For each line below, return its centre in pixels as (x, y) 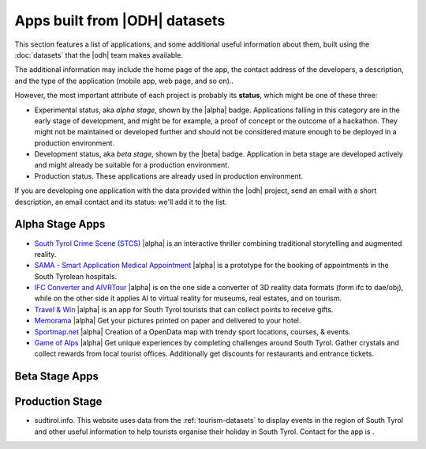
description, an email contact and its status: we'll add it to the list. (121, 202)
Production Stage (58, 402)
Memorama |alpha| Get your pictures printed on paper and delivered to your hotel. (168, 321)
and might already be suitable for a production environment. (132, 165)
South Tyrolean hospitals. (76, 276)
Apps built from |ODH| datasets (120, 21)
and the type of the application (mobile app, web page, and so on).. (124, 81)
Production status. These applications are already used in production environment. (169, 176)
